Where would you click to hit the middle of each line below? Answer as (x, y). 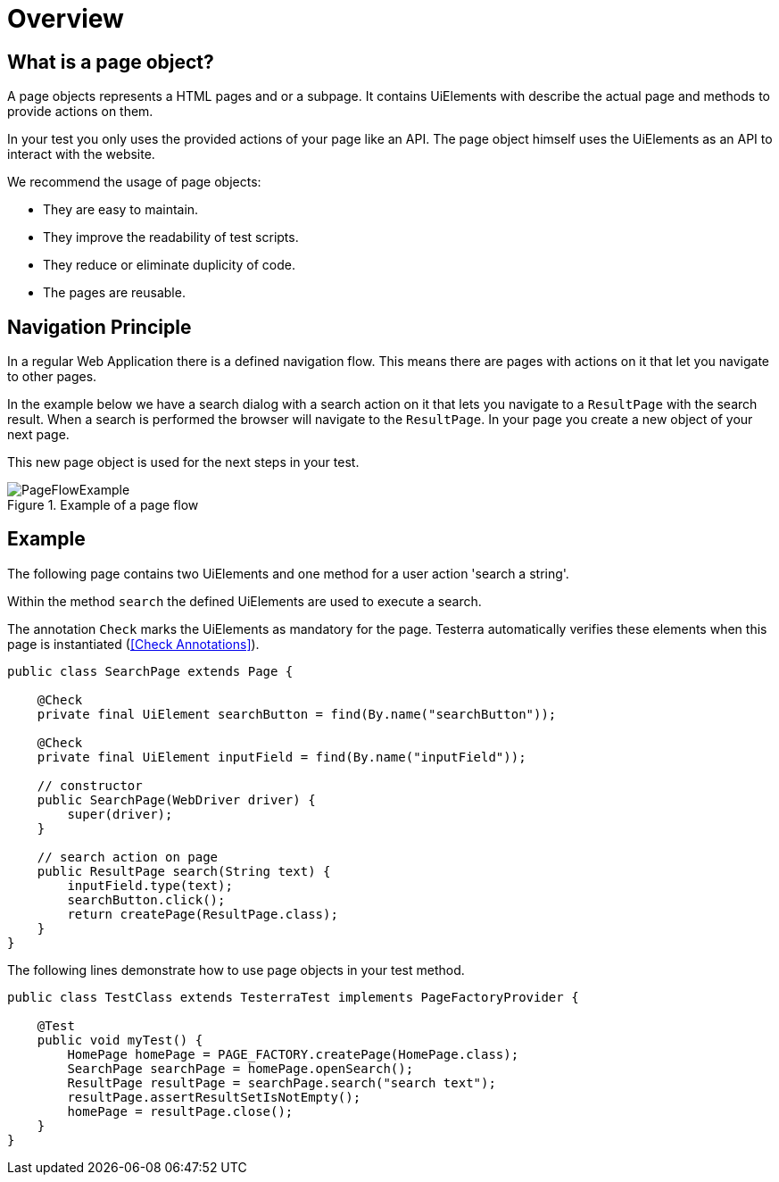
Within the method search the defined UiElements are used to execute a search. (244, 601)
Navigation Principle (99, 327)
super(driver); (120, 814)
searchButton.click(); (146, 899)
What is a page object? (111, 62)
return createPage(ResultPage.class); (203, 914)
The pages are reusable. (114, 293)
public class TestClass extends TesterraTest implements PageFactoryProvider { (293, 997)
